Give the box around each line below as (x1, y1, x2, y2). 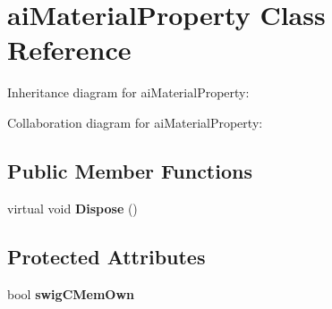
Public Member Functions (7, 156, 252, 184)
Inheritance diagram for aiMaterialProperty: (7, 83, 250, 102)
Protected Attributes (7, 242, 206, 270)
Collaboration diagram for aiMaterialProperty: (7, 113, 263, 131)
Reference (7, 31, 132, 68)
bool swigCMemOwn (7, 284, 135, 303)
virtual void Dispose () (7, 198, 138, 217)
